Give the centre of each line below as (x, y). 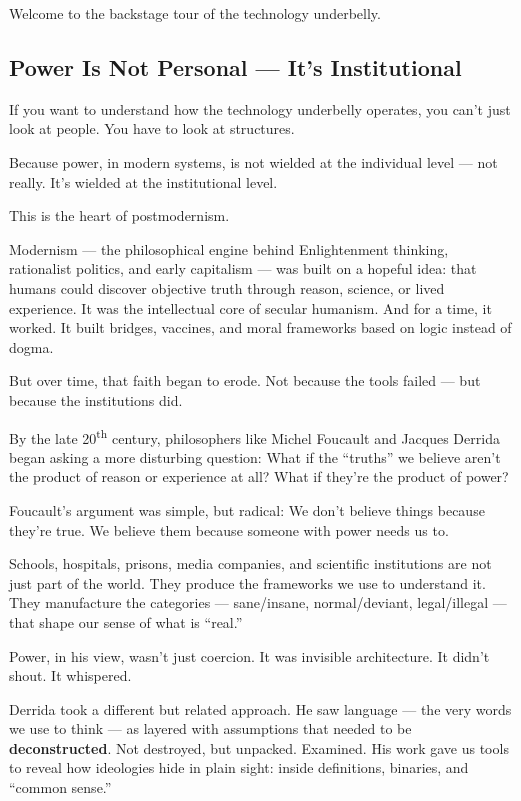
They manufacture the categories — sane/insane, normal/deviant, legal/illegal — (258, 602)
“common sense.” (60, 787)
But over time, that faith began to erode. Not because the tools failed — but (245, 380)
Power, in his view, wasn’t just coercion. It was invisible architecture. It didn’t (249, 655)
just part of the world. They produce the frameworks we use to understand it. (247, 582)
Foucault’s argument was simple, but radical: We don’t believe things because (247, 509)
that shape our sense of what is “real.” (126, 621)
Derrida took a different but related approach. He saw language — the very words (260, 708)
